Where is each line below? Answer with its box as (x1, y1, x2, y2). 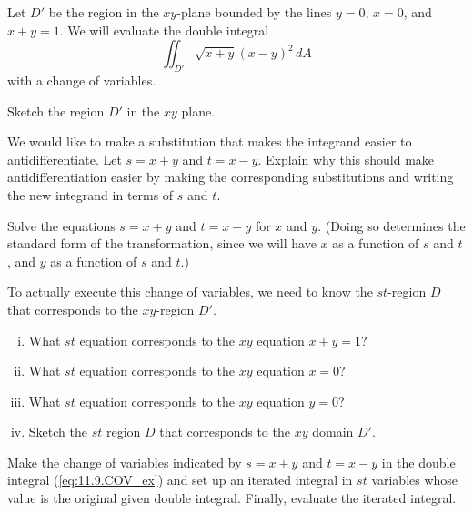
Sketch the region (7, 101, 105, 120)
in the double (381, 452, 456, 471)
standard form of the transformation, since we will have (7, 234, 317, 253)
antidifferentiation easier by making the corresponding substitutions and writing (7, 167, 454, 186)
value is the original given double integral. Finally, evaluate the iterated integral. (7, 488, 457, 508)
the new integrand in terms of (7, 185, 174, 204)
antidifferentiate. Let (7, 149, 122, 168)
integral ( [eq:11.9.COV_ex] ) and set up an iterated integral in (7, 470, 353, 489)
